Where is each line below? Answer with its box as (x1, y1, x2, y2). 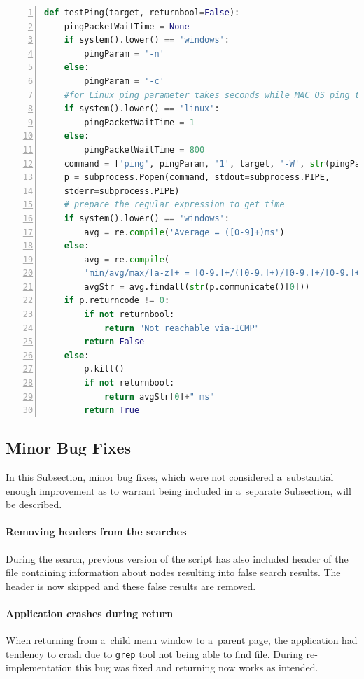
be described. (6, 497, 62, 512)
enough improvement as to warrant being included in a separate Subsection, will (6, 483, 351, 498)
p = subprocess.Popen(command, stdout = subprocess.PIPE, (64, 172, 330, 183)
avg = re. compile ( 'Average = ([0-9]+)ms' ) (84, 227, 285, 237)
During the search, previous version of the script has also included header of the (6, 551, 349, 566)
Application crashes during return (6, 605, 174, 620)
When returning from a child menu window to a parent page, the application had (6, 633, 358, 647)
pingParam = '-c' (84, 76, 164, 86)
